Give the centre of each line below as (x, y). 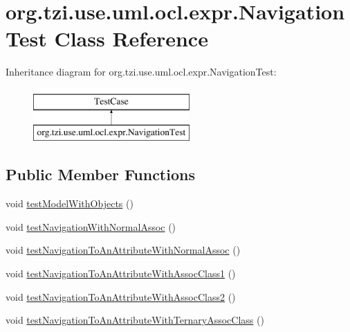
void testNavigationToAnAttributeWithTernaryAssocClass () (135, 320)
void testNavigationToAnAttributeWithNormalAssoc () (123, 250)
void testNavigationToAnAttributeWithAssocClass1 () (121, 273)
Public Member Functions (100, 174)
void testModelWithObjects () (70, 203)
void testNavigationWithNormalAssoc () (91, 226)
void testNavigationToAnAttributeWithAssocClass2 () (121, 296)
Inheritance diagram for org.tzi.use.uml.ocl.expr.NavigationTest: (141, 72)
